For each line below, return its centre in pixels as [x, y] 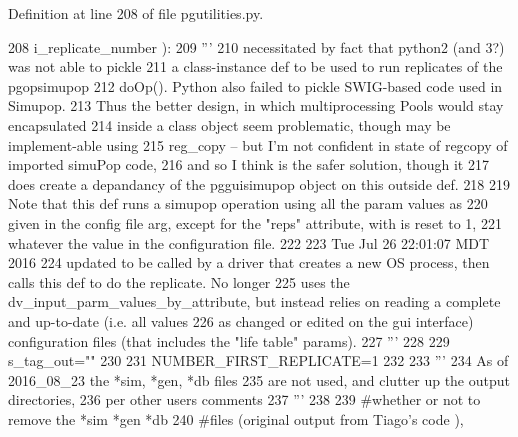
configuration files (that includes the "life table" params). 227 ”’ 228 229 [229, 340]
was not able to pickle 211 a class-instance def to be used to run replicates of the [255, 66]
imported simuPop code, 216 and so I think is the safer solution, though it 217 [248, 164]
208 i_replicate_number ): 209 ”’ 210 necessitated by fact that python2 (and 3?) [256, 46]
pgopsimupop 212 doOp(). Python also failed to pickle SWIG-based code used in [255, 85]
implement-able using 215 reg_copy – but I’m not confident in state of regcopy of [258, 144]
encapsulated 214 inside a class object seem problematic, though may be [229, 124]
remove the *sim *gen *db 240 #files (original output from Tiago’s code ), [236, 418]
